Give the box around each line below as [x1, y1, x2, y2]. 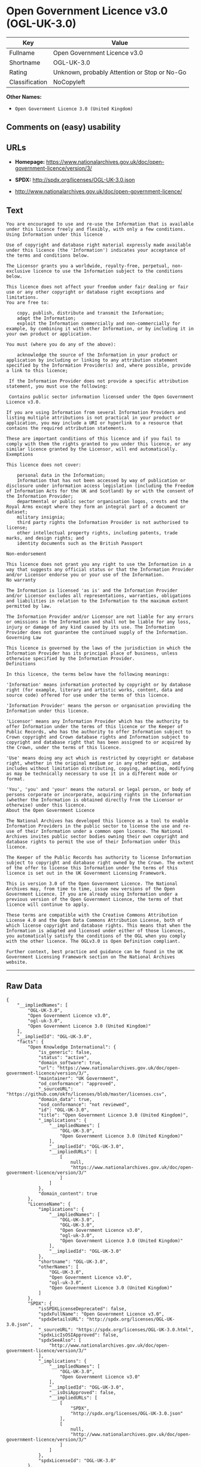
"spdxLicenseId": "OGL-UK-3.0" [38, 1457, 117, 1463]
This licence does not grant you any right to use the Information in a [6, 561, 191, 567]
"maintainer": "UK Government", [38, 1075, 119, 1081]
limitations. [6, 294, 39, 300]
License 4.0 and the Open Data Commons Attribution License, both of [6, 917, 184, 923]
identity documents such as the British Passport [17, 540, 144, 546]
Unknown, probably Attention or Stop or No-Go [53, 68, 187, 76]
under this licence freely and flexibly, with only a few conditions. [6, 226, 186, 232]
